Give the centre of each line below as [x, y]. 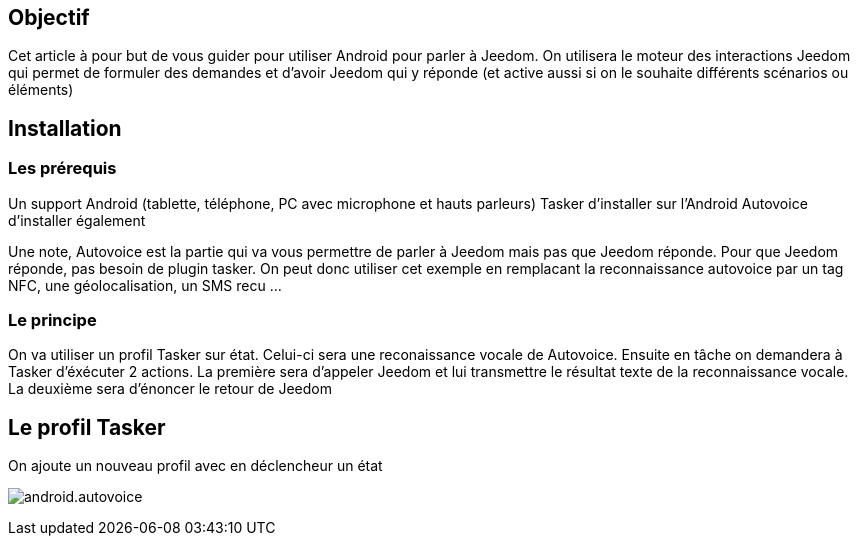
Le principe [52, 320]
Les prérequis [62, 168]
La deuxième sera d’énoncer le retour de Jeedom [170, 389]
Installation [65, 128]
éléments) [41, 90]
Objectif [49, 17]
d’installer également [77, 220]
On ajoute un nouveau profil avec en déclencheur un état [195, 466]
